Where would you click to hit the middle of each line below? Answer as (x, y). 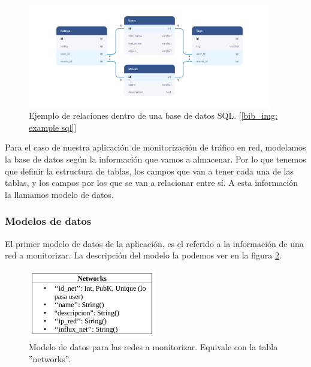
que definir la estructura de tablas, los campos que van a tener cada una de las (149, 171)
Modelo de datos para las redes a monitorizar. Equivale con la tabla (153, 347)
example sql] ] (53, 127)
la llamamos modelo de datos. (59, 194)
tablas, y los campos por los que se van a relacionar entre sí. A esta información (152, 183)
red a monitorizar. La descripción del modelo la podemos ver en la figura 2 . (143, 255)
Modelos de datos (48, 221)
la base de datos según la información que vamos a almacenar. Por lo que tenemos (155, 159)
